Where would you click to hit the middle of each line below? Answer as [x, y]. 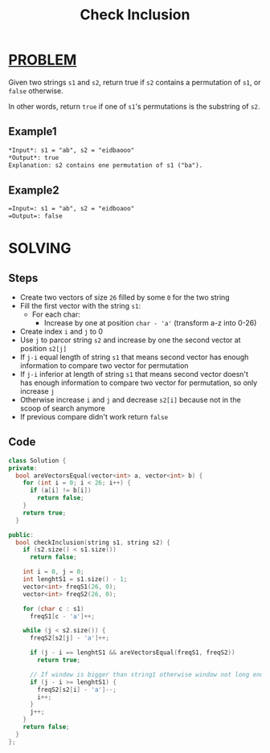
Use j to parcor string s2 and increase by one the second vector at [130, 340]
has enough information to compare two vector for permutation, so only [139, 383]
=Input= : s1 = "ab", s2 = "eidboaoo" [72, 209]
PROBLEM [43, 60]
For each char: [56, 314]
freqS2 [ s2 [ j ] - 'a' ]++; [70, 638]
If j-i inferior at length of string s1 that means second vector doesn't [134, 374]
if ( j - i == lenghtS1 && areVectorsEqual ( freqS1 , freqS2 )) [132, 653]
